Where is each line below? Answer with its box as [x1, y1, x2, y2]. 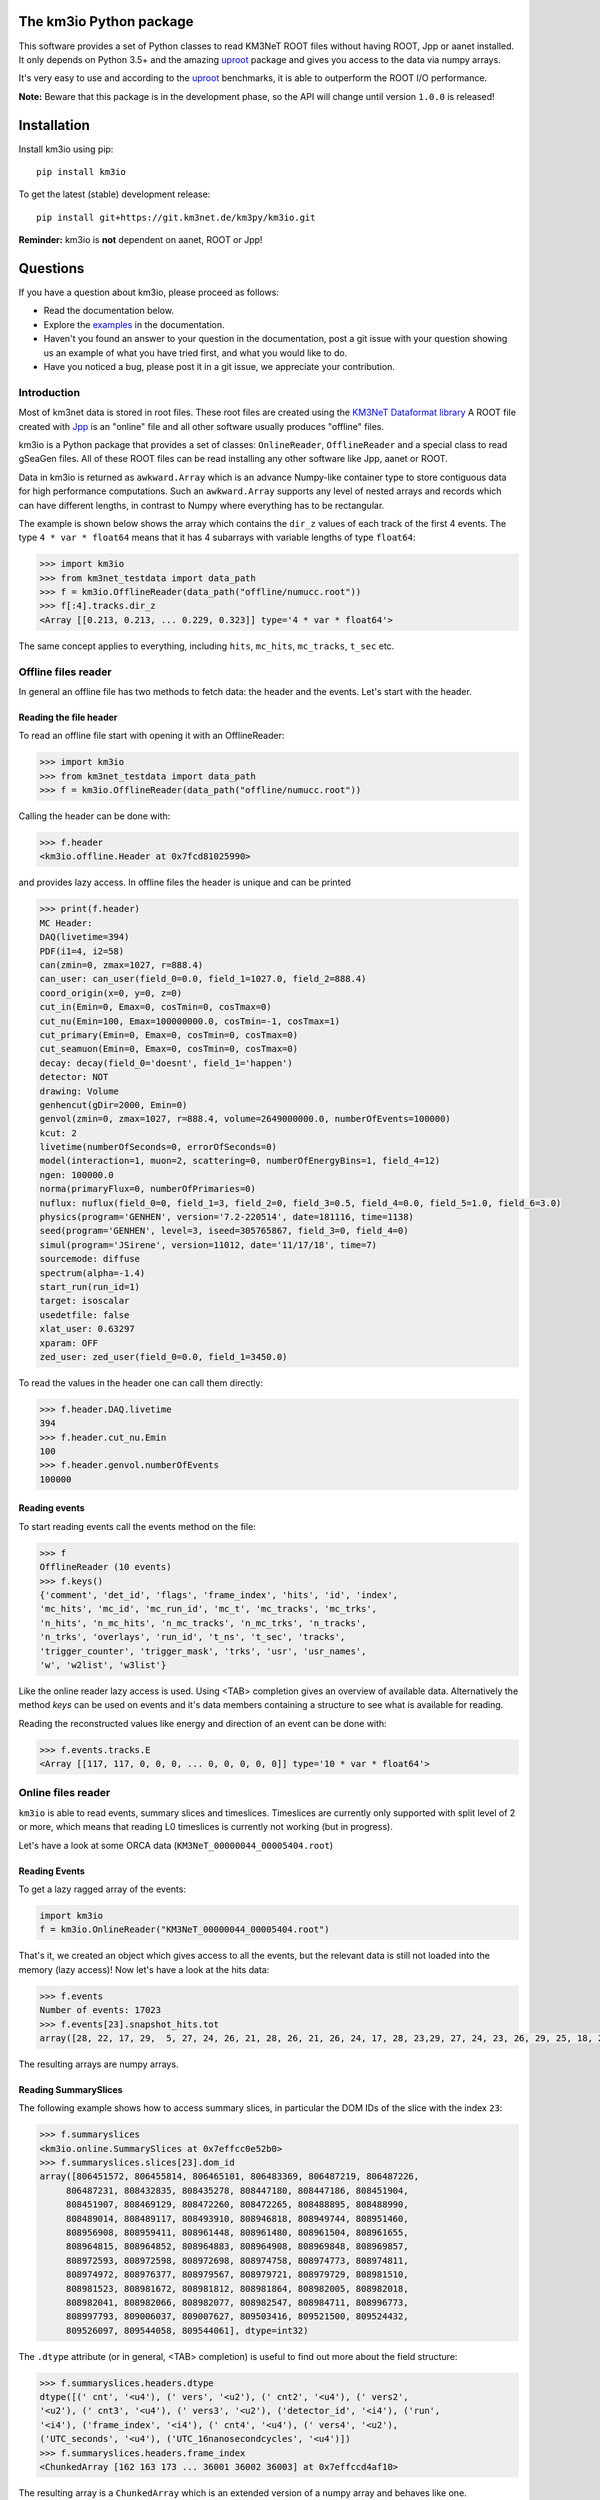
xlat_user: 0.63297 [39, 1323, 135, 1335]
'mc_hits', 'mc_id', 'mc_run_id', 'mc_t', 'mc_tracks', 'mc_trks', [39, 1603, 378, 1615]
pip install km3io [36, 166, 127, 177]
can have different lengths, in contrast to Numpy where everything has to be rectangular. [18, 499, 385, 511]
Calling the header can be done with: [18, 810, 171, 822]
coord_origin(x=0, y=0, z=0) [39, 987, 183, 999]
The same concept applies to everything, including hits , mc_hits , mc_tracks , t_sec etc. [18, 640, 395, 652]
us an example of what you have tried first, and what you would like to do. [43, 346, 348, 359]
